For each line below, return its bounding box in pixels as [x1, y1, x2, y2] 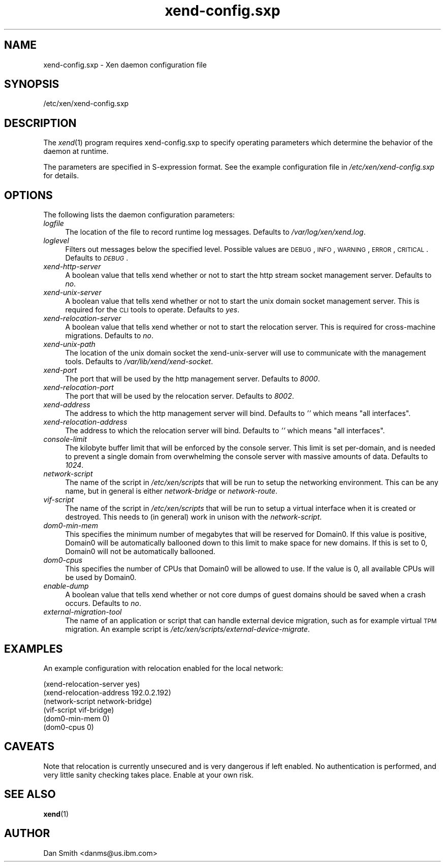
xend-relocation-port [43, 383, 114, 392]
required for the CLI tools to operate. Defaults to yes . [65, 305, 240, 314]
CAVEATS [4, 740, 54, 753]
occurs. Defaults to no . [65, 599, 141, 608]
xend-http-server [43, 262, 101, 271]
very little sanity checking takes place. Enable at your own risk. [43, 770, 254, 779]
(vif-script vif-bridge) [43, 705, 114, 714]
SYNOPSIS [4, 78, 59, 91]
